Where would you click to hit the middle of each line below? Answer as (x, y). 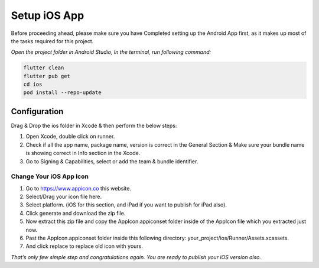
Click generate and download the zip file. (76, 213)
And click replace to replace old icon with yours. (84, 246)
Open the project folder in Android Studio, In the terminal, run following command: (111, 52)
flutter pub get (47, 76)
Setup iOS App (48, 15)
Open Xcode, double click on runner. (70, 137)
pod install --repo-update (62, 93)
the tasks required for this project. (52, 41)
